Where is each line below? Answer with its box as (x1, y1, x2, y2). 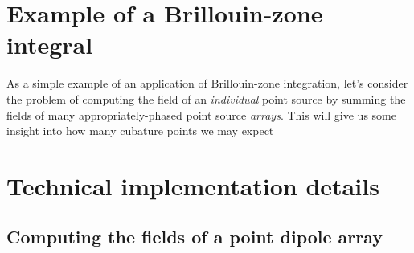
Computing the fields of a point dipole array (6, 224, 383, 249)
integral (6, 28, 93, 61)
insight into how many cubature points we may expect (6, 122, 274, 139)
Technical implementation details (6, 169, 379, 202)
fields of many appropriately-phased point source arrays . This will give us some (6, 106, 396, 123)
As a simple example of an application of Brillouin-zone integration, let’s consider (6, 75, 408, 92)
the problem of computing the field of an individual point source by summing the (6, 90, 406, 107)
